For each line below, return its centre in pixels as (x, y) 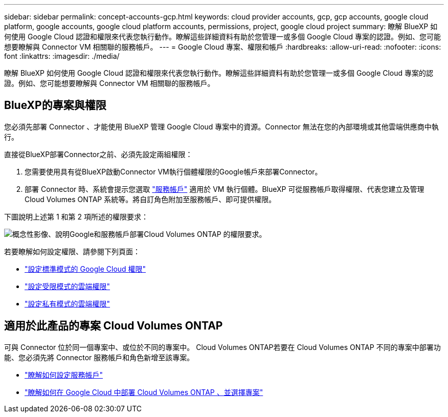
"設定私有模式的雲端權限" (68, 303)
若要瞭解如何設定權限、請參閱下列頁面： (72, 251)
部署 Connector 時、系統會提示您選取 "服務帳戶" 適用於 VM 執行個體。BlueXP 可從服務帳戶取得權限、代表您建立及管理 (225, 189)
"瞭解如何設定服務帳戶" (64, 375)
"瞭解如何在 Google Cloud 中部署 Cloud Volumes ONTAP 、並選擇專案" (144, 392)
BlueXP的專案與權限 (55, 105)
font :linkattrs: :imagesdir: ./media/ (62, 56)
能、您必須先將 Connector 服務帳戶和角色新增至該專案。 (99, 357)
